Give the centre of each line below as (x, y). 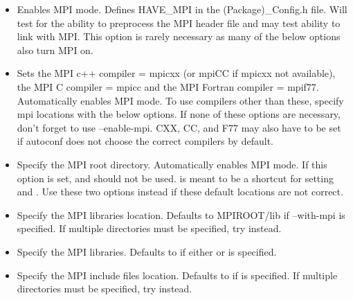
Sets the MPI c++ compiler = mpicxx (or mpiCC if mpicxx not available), (176, 73)
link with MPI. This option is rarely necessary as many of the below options (179, 36)
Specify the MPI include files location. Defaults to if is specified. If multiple (177, 275)
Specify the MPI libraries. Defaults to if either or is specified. (147, 251)
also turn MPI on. (55, 50)
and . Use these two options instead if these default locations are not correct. (180, 192)
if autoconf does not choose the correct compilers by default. (145, 141)
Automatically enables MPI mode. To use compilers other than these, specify (180, 100)
